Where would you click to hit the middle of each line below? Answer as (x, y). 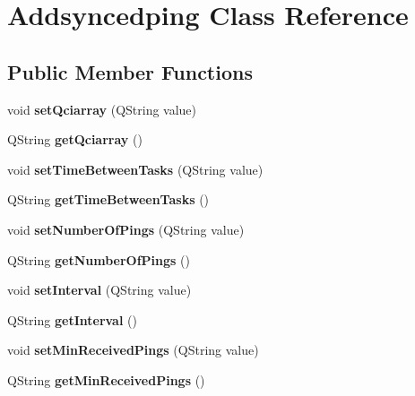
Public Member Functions (130, 71)
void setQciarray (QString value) (102, 109)
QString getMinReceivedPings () (106, 379)
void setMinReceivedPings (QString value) (133, 350)
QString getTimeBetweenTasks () (108, 199)
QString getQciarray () (75, 139)
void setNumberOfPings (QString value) (126, 229)
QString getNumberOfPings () (99, 259)
